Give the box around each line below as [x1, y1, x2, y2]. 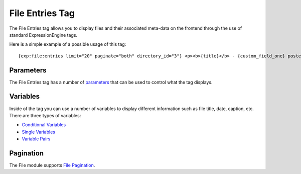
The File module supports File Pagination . [9, 162, 95, 168]
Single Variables [22, 129, 55, 135]
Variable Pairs [22, 136, 51, 142]
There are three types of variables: [9, 112, 81, 118]
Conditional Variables [22, 122, 66, 128]
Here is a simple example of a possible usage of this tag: [9, 41, 126, 47]
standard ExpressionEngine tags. [9, 32, 78, 38]
